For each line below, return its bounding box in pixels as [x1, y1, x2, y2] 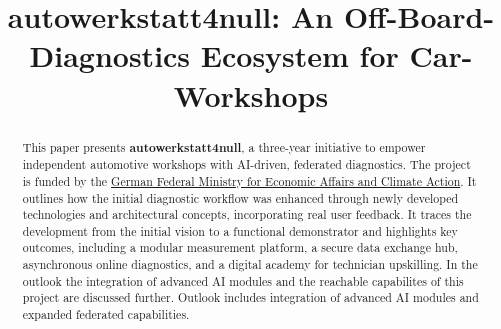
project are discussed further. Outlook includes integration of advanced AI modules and [22, 289, 479, 306]
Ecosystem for [200, 35, 399, 76]
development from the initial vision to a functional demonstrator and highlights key [22, 222, 458, 239]
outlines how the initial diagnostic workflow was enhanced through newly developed [22, 189, 459, 206]
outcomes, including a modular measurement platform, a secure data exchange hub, [22, 239, 458, 256]
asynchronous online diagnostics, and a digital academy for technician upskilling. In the [22, 256, 478, 273]
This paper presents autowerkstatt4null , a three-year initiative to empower [22, 138, 426, 156]
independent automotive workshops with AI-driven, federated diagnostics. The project [22, 156, 471, 173]
